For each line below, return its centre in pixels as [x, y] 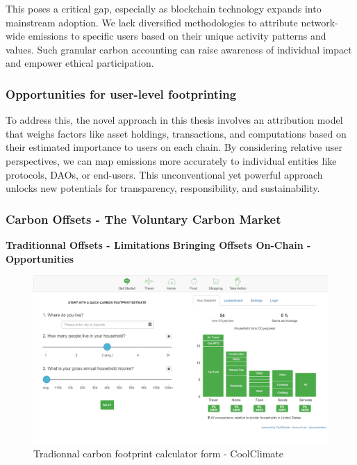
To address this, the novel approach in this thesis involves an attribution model [174, 120]
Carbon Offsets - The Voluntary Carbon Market [143, 219]
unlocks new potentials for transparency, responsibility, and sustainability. [163, 188]
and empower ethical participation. [80, 63]
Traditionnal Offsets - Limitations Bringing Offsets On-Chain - [158, 244]
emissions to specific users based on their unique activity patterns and [177, 36]
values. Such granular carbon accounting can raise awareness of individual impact [179, 49]
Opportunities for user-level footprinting [121, 93]
